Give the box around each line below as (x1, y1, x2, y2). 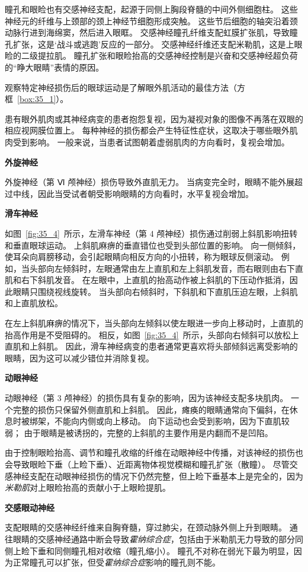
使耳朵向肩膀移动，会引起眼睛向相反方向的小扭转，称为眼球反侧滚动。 (5, 250, 278, 263)
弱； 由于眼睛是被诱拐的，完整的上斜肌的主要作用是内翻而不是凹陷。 (5, 426, 273, 438)
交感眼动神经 (5, 501, 54, 513)
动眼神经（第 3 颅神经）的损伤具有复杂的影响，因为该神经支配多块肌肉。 (5, 392, 288, 404)
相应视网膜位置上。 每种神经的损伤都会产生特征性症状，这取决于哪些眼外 (5, 124, 290, 136)
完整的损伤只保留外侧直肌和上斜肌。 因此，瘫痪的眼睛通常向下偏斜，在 (12, 403, 290, 415)
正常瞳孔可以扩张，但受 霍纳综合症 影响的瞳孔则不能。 (12, 556, 220, 568)
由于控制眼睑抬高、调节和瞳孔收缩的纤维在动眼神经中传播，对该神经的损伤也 (5, 446, 303, 459)
